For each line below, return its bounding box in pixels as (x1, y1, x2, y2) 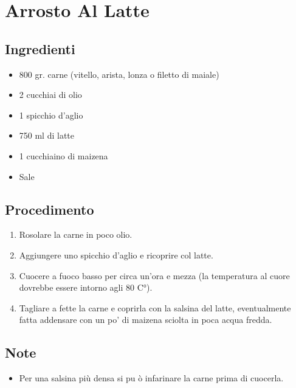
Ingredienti (5, 39, 75, 58)
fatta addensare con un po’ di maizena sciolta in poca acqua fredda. (19, 313, 272, 326)
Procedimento (5, 199, 94, 218)
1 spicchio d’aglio (19, 108, 83, 121)
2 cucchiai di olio (19, 88, 82, 101)
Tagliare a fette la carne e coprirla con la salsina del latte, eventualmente (19, 301, 291, 314)
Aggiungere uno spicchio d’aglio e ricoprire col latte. (19, 248, 213, 261)
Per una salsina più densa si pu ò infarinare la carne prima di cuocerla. (19, 372, 284, 384)
